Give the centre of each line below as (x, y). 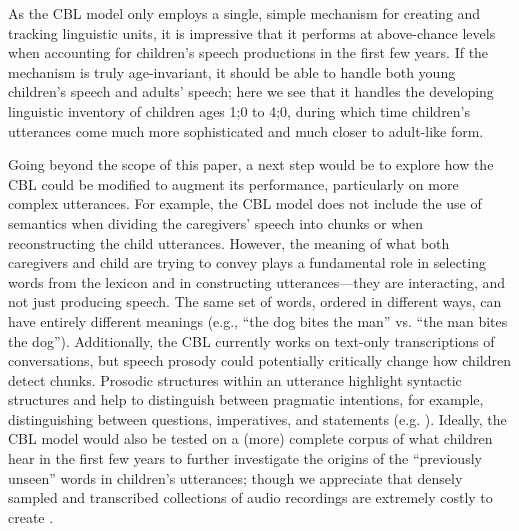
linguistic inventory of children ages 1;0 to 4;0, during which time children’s (239, 110)
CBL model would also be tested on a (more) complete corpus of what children (250, 438)
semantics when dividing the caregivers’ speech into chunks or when (216, 222)
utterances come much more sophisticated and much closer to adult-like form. (246, 130)
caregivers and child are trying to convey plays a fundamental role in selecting (247, 262)
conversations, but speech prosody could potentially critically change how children (259, 360)
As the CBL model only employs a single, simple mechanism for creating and (244, 13)
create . (31, 516)
